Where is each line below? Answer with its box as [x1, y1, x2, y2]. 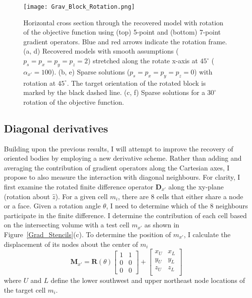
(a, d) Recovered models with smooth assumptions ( [23, 46, 179, 56]
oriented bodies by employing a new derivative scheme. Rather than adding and [4, 153, 242, 163]
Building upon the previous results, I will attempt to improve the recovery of [4, 143, 234, 153]
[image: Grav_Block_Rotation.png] [23, 3, 135, 10]
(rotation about [4, 191, 50, 201]
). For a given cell [55, 191, 108, 201]
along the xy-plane [168, 181, 224, 191]
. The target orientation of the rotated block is [67, 77, 206, 88]
